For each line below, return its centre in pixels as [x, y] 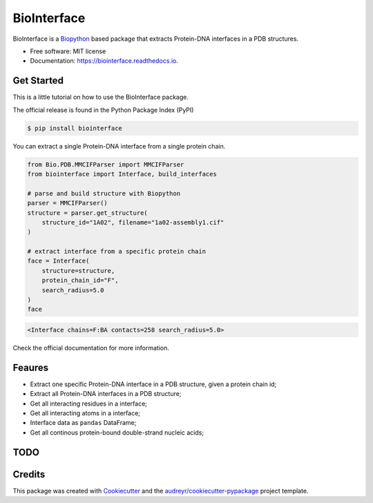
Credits [29, 474]
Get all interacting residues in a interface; [89, 404]
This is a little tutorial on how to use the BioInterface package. [101, 97]
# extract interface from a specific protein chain [117, 251]
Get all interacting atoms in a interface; [85, 413]
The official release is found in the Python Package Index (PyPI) [103, 110]
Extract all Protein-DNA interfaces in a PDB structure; [106, 394]
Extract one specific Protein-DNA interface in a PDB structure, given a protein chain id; [153, 384]
